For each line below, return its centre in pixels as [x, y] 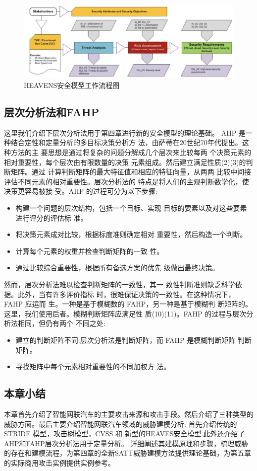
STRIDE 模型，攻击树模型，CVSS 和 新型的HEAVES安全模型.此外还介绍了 [125, 433]
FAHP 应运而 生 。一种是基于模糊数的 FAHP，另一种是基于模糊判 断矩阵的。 [128, 304]
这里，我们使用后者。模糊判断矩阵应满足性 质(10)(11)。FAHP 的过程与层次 [125, 313]
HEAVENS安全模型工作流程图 [72, 85]
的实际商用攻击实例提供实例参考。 [59, 462]
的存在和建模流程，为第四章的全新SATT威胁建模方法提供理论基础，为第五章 [128, 453]
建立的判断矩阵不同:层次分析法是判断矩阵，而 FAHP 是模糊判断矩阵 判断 [133, 340]
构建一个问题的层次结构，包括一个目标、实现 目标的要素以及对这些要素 [131, 208]
